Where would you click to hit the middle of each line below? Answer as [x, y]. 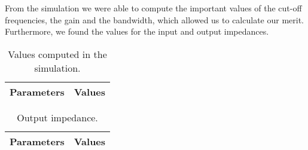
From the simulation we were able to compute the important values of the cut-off [153, 8]
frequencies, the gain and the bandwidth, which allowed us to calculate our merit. [155, 19]
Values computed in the [57, 54]
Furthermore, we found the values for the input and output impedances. [137, 31]
